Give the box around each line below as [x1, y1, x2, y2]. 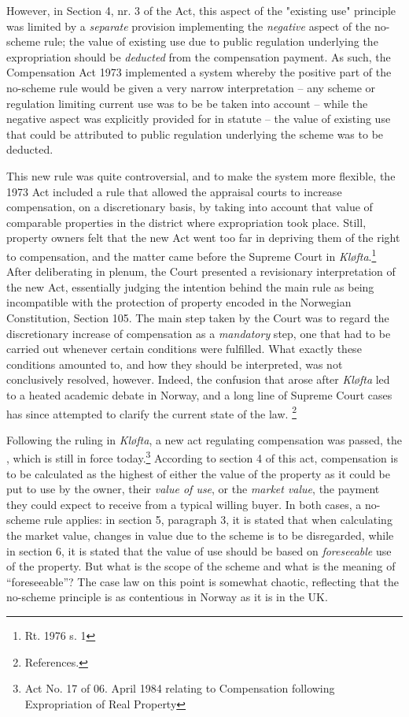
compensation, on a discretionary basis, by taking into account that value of [6, 199, 373, 215]
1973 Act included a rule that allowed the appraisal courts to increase [6, 183, 342, 199]
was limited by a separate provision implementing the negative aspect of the [6, 17, 371, 34]
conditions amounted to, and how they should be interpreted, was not [6, 355, 343, 372]
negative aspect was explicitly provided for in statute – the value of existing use [6, 110, 391, 127]
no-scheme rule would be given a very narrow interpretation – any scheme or [6, 79, 375, 95]
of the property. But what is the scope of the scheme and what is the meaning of [6, 558, 396, 574]
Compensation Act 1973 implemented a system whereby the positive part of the [6, 64, 392, 80]
